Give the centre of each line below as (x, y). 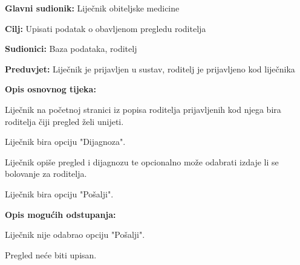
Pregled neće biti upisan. (51, 254)
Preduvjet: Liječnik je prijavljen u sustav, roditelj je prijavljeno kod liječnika (150, 69)
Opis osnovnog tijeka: (51, 89)
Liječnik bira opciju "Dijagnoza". (65, 142)
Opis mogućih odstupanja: (60, 214)
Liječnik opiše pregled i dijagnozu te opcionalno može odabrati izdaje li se (142, 161)
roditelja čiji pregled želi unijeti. (64, 121)
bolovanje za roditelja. (46, 174)
